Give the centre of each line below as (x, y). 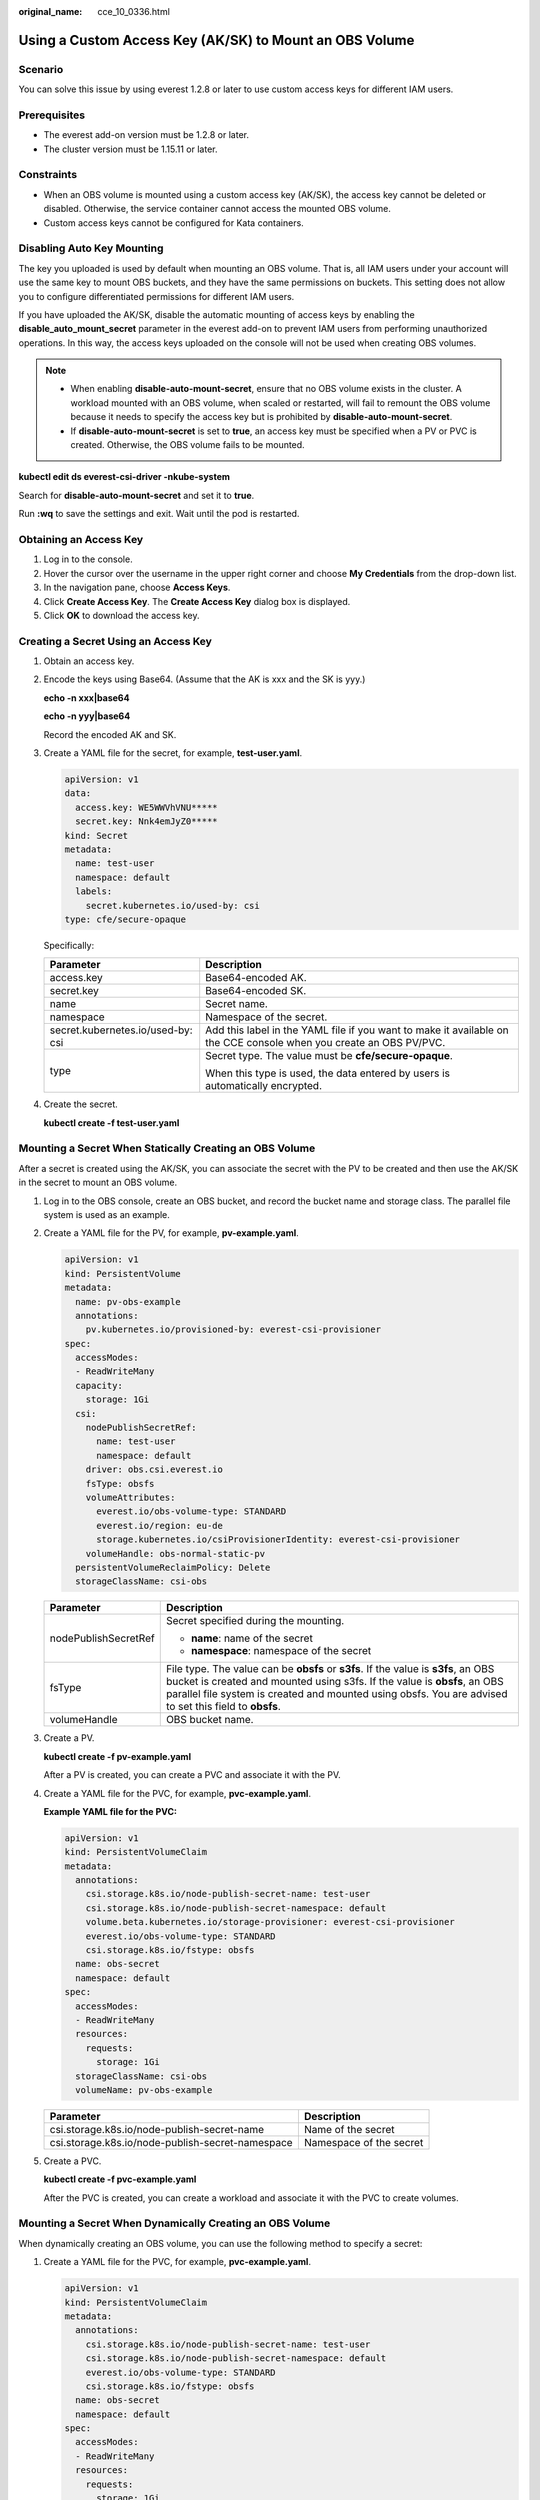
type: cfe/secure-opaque (125, 919)
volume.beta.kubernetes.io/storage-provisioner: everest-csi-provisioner (270, 1922)
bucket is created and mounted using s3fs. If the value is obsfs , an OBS (334, 1682)
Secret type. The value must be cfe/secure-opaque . (329, 1056)
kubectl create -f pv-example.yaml (117, 1756)
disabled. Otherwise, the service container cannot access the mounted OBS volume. (217, 209)
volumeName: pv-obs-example (144, 2089)
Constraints (48, 175)
